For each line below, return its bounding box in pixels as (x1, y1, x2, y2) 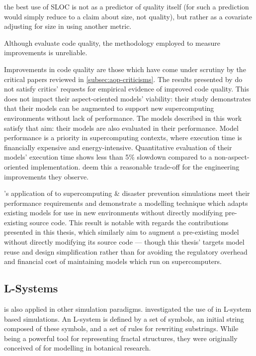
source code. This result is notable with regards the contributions (29, 217, 229, 227)
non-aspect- (214, 152, 250, 162)
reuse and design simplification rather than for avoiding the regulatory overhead (4, 246, 248, 257)
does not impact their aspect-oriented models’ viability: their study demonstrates (4, 93, 251, 103)
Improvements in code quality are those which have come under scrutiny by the (4, 64, 246, 74)
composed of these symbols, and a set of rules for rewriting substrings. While (4, 323, 239, 334)
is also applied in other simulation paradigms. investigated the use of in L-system (4, 304, 252, 314)
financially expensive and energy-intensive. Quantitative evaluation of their (4, 142, 232, 152)
